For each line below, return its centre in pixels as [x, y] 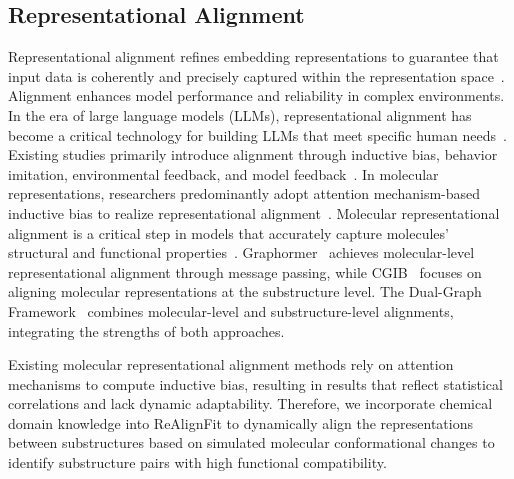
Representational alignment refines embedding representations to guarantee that [253, 56]
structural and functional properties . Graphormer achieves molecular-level [241, 252]
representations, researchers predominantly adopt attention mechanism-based [244, 193]
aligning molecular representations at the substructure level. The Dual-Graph [245, 291]
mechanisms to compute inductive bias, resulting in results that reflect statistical [255, 383]
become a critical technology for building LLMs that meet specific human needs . [257, 134]
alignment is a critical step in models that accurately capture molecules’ [228, 232]
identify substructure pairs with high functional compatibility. [197, 462]
